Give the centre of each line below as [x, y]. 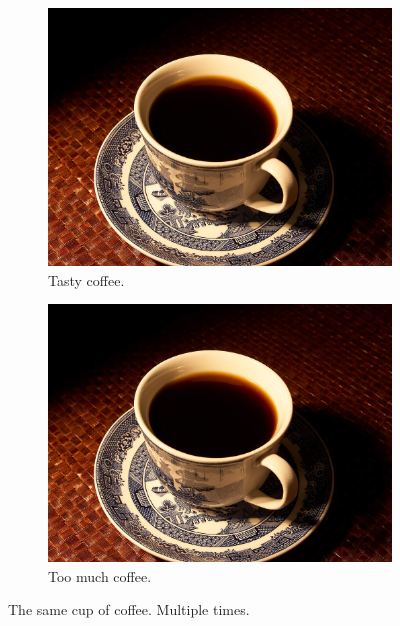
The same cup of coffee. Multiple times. [129, 609]
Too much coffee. [100, 575]
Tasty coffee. [86, 279]
